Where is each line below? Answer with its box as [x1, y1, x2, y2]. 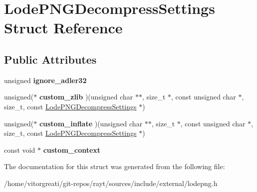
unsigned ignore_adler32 [4, 75, 87, 85]
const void [4, 144, 35, 155]
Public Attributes [4, 51, 97, 67]
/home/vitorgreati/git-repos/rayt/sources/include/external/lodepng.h [4, 178, 218, 188]
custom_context [43, 144, 101, 155]
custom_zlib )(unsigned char [39, 92, 133, 102]
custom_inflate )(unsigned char [39, 118, 143, 128]
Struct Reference [4, 17, 123, 38]
